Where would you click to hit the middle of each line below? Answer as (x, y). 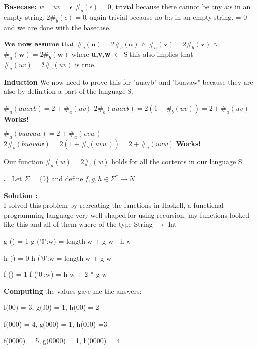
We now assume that (39, 44)
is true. (86, 64)
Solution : (21, 195)
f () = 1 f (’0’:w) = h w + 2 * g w (56, 274)
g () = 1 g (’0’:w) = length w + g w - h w (68, 240)
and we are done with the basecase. (57, 27)
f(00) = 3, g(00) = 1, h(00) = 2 (52, 307)
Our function (24, 161)
